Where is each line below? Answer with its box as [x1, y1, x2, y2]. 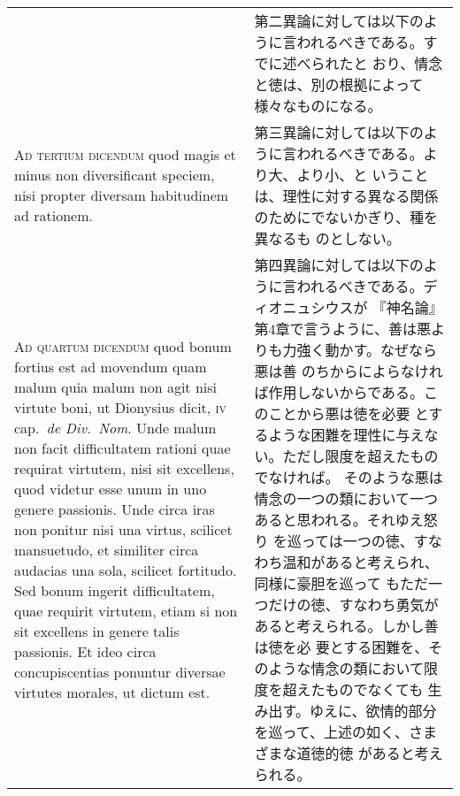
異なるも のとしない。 [254, 228, 401, 249]
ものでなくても [325, 679, 424, 700]
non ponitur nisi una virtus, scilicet [14, 519, 233, 540]
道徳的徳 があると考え [296, 743, 443, 763]
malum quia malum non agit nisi [14, 377, 217, 397]
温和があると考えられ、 [282, 552, 439, 572]
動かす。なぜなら [325, 340, 437, 360]
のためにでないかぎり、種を [254, 207, 438, 227]
